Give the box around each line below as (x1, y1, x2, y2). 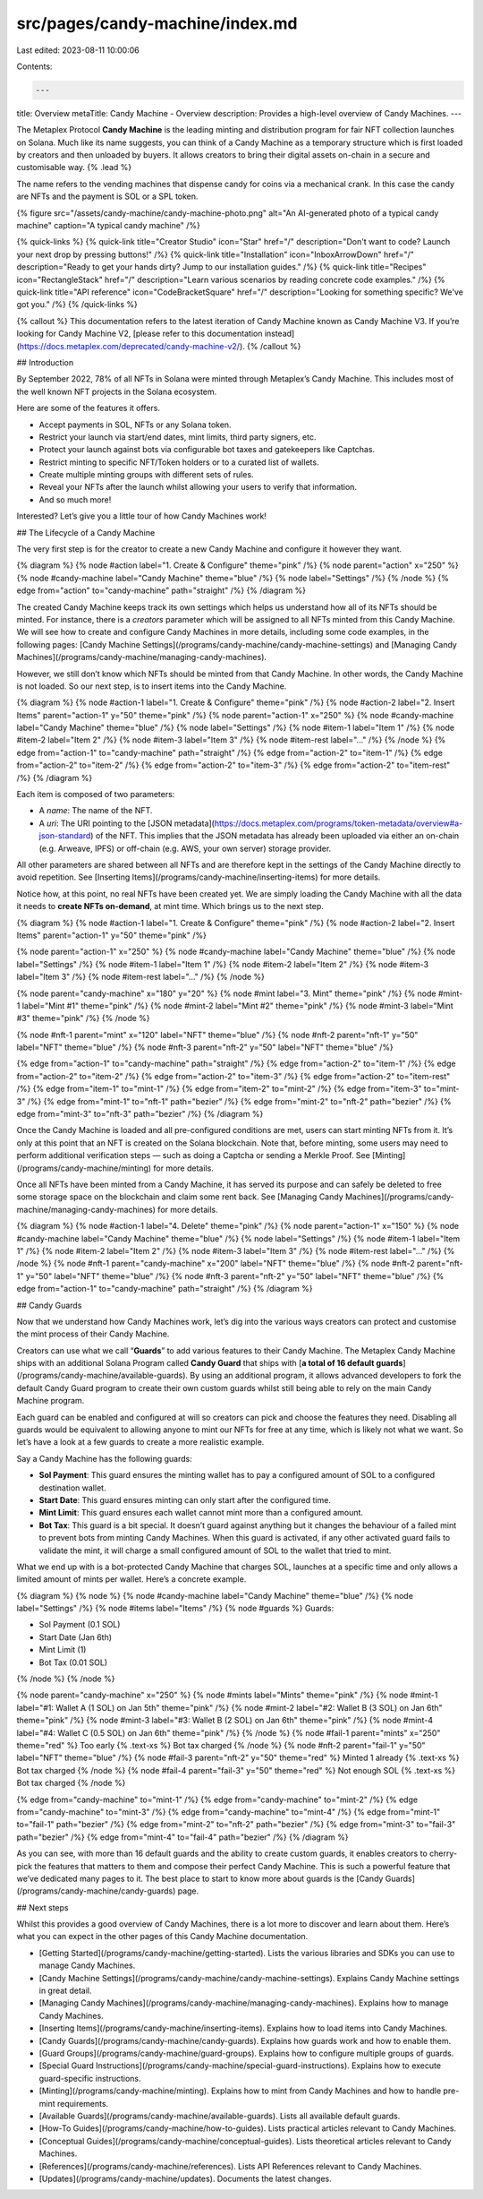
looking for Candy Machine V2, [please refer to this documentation (16, 328, 263, 339)
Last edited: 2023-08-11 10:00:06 (16, 45, 140, 56)
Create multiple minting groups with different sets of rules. (38, 469, 254, 480)
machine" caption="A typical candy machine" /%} (16, 220, 200, 231)
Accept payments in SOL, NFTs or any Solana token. (38, 419, 232, 430)
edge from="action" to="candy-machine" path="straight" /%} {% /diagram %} (16, 585, 307, 596)
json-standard (38, 830, 91, 841)
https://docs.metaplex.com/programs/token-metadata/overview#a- (214, 818, 463, 829)
